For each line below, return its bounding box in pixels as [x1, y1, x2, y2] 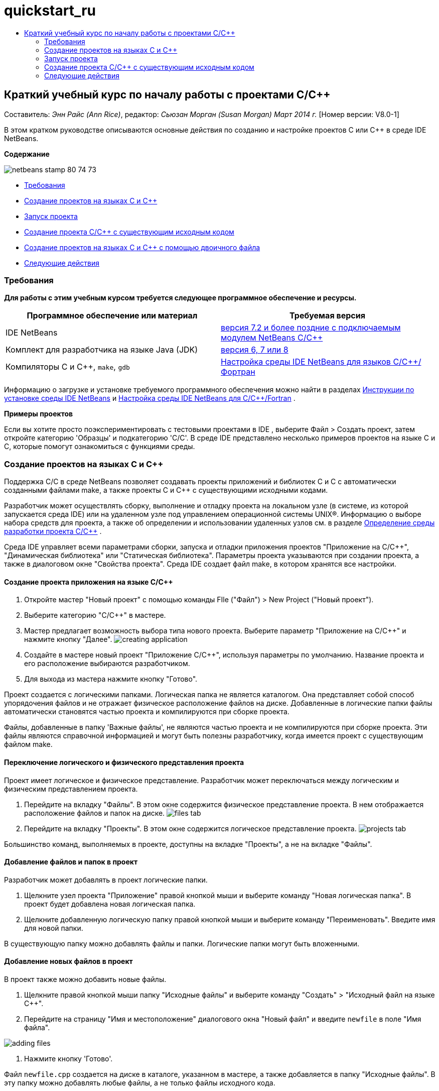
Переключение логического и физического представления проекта [4, 757, 244, 767]
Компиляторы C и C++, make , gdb [6, 362, 130, 372]
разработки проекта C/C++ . [4, 527, 102, 536]
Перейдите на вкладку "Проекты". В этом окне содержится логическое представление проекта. [24, 824, 357, 833]
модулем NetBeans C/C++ [221, 333, 323, 343]
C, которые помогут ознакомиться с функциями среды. [4, 442, 195, 451]
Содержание [4, 149, 50, 158]
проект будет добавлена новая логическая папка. [24, 899, 196, 908]
